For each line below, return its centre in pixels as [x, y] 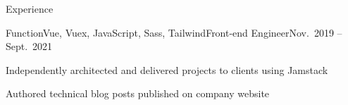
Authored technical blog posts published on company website [138, 93]
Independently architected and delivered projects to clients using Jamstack [167, 69]
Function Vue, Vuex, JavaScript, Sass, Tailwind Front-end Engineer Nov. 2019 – [174, 32]
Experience [30, 8]
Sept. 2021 [29, 46]
